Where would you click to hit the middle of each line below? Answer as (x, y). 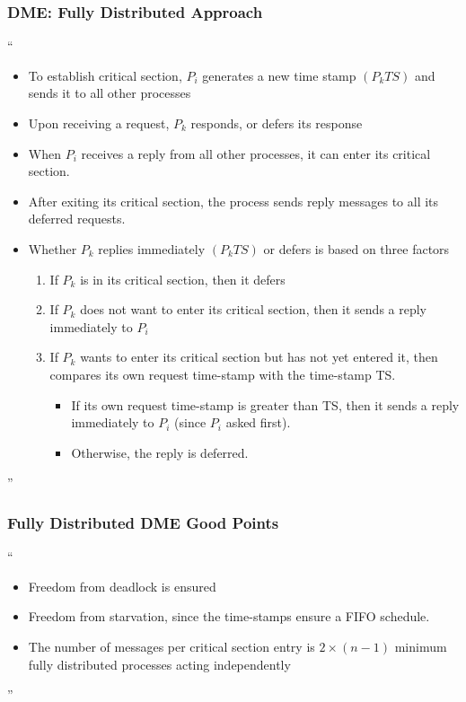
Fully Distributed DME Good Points (143, 522)
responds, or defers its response (277, 123)
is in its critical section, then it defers (183, 279)
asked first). (258, 422)
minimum (421, 646)
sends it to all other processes (110, 93)
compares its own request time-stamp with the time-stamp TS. (223, 374)
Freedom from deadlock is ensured (122, 586)
